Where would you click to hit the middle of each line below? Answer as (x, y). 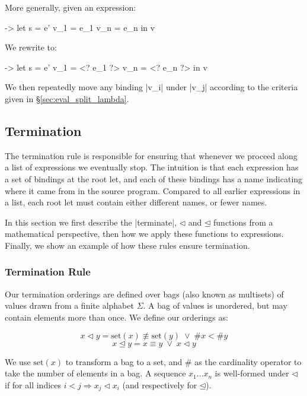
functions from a (243, 222)
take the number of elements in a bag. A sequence (95, 373)
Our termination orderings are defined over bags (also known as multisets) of (144, 294)
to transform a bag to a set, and (124, 361)
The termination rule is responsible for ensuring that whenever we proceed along (151, 155)
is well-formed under (252, 373)
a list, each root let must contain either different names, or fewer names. (136, 202)
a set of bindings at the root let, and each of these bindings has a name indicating (154, 178)
